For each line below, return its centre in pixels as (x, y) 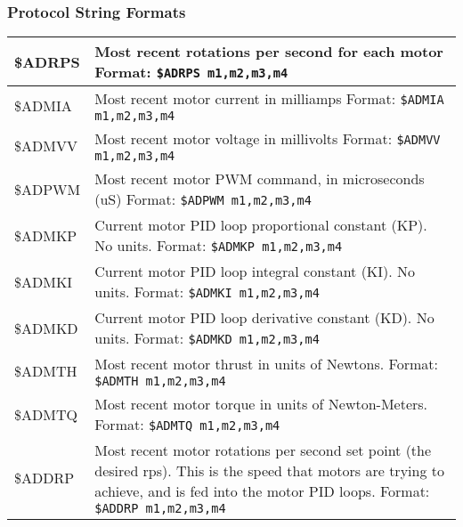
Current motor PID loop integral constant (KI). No (255, 272)
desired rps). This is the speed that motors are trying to (269, 471)
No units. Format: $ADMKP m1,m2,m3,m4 (219, 246)
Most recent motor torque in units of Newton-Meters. (261, 404)
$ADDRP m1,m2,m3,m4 (160, 509)
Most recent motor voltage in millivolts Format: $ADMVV (268, 139)
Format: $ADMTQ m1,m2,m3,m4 (187, 425)
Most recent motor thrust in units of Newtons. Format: (266, 364)
